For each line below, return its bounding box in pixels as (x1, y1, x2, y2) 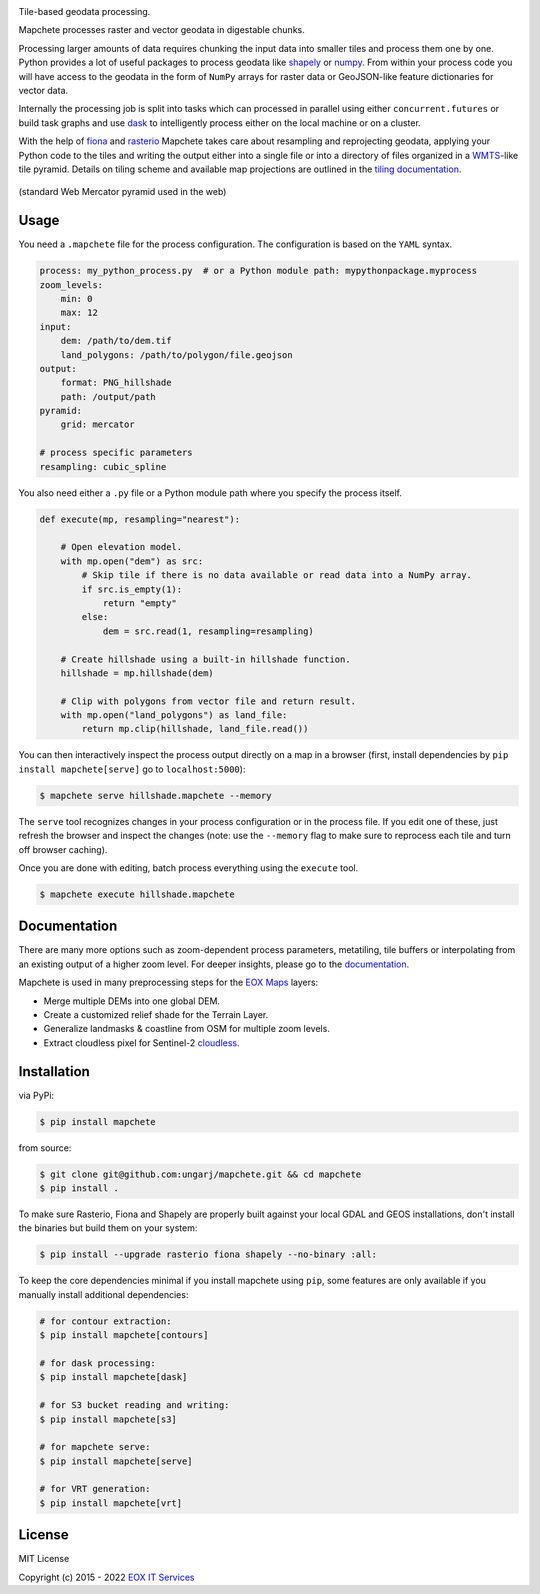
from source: (18, 1141, 72, 1154)
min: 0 (60, 293, 93, 304)
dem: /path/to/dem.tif (60, 335, 172, 347)
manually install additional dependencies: (18, 1288, 189, 1300)
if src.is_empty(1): (81, 583, 183, 595)
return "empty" (102, 597, 177, 609)
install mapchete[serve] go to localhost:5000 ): (18, 763, 246, 775)
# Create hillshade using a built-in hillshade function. (60, 653, 351, 665)
